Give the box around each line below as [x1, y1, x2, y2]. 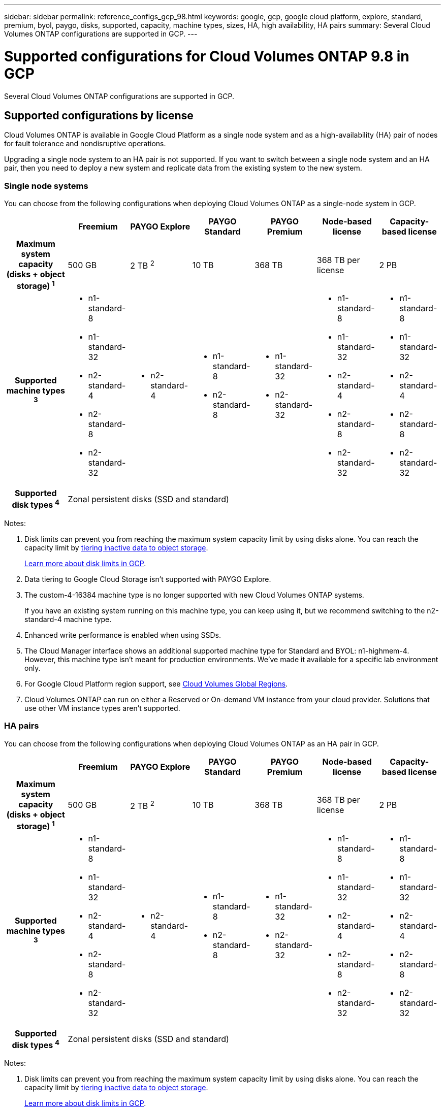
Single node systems [4, 180, 88, 191]
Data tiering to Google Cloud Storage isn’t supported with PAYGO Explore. [24, 574, 271, 583]
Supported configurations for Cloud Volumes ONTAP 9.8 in [4, 47, 409, 65]
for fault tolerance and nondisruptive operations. [4, 139, 166, 148]
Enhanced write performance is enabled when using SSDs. [24, 630, 221, 639]
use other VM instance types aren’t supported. [24, 703, 180, 712]
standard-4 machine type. [24, 614, 112, 624]
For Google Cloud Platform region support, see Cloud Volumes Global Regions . [24, 679, 288, 688]
